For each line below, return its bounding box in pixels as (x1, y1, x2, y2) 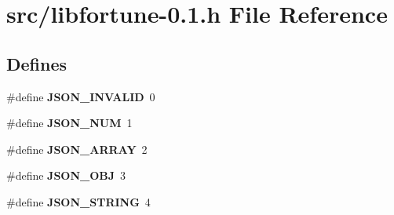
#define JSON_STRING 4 (6, 193, 151, 210)
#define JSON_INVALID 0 (6, 88, 155, 104)
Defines (6, 51, 67, 75)
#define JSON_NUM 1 (6, 115, 133, 131)
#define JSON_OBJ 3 (6, 167, 126, 184)
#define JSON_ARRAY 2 (6, 140, 148, 157)
